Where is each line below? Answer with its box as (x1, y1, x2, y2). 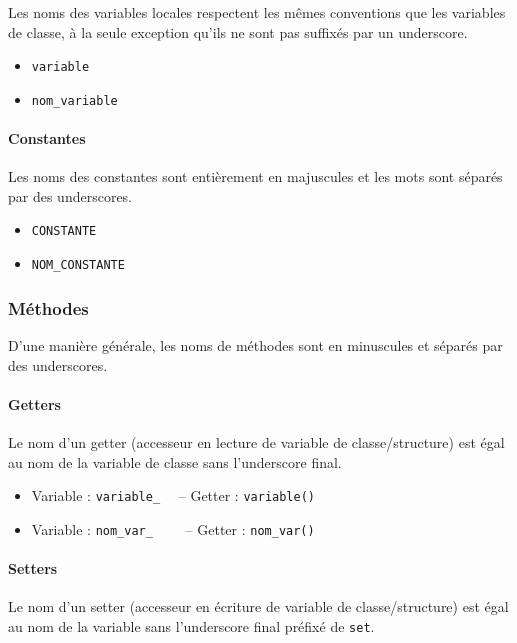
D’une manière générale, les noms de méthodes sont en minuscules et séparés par (8, 335, 503, 356)
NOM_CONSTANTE (31, 258, 125, 273)
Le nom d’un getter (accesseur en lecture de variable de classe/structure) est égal (8, 432, 505, 452)
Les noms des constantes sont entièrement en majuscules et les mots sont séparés (8, 166, 503, 187)
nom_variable (31, 93, 118, 108)
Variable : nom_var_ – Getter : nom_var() (31, 518, 315, 539)
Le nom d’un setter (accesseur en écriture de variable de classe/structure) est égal (8, 596, 509, 617)
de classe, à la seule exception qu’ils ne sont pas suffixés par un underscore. (8, 21, 468, 42)
